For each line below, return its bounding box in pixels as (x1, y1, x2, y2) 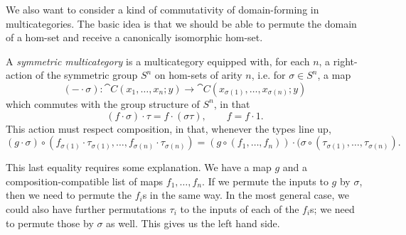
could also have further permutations (6, 201, 166, 216)
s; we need (310, 201, 355, 216)
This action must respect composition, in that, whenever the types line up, (6, 121, 331, 136)
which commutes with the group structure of (6, 96, 200, 111)
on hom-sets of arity (154, 67, 242, 82)
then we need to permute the (6, 187, 132, 202)
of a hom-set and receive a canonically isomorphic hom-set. (6, 30, 263, 45)
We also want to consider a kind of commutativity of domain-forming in (6, 2, 319, 16)
